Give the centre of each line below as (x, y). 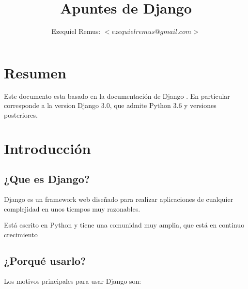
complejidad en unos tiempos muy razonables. (72, 208)
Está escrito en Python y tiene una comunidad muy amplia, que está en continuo (124, 225)
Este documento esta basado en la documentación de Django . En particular (117, 96)
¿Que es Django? (47, 179)
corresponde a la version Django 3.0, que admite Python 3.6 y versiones (110, 105)
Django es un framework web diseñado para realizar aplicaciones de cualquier (119, 199)
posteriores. (21, 114)
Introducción (47, 148)
